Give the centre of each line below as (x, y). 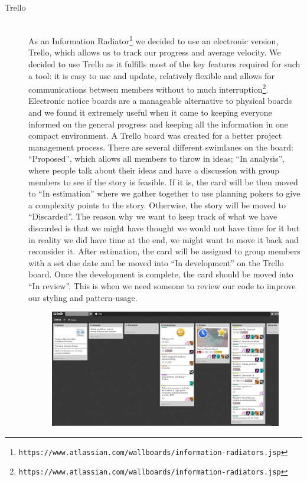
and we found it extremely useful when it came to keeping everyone (150, 112)
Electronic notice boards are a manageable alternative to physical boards (160, 101)
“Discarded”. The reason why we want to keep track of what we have (153, 216)
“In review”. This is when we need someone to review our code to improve (162, 285)
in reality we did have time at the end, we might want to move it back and (164, 239)
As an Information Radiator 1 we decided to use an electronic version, (153, 40)
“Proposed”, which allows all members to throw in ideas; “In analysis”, (156, 158)
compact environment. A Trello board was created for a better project (155, 135)
